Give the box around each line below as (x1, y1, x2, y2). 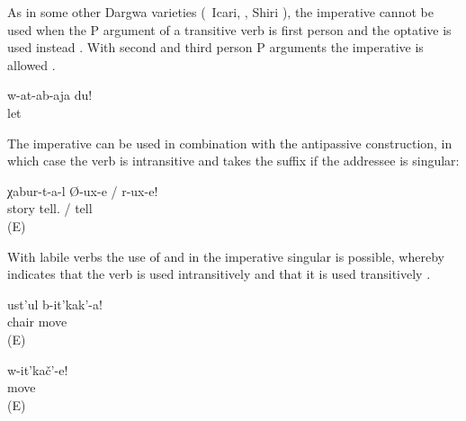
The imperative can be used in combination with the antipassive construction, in (7, 133, 453, 152)
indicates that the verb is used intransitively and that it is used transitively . (7, 264, 431, 283)
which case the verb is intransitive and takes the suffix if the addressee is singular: (7, 151, 460, 170)
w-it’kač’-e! (7, 360, 68, 379)
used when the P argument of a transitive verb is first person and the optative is (7, 20, 452, 39)
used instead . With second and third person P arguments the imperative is (7, 38, 424, 57)
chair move (7, 312, 67, 331)
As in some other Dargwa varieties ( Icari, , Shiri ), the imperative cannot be (7, 3, 434, 21)
